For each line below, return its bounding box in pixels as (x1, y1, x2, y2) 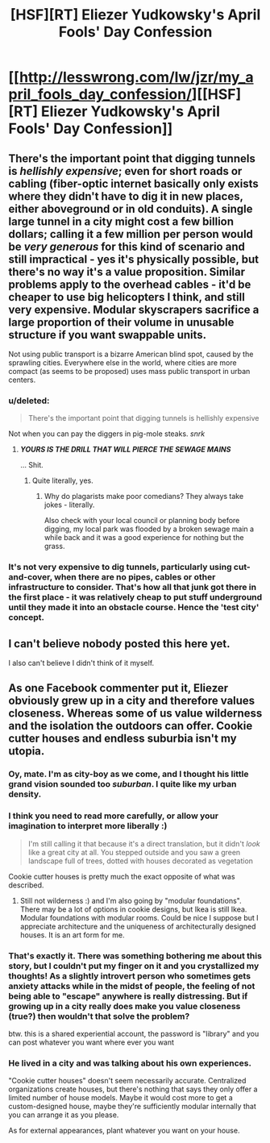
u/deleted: (8, 395, 50, 406)
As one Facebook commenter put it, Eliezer (8, 681, 229, 695)
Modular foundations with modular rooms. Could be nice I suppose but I (19, 912, 260, 922)
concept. (8, 612, 44, 623)
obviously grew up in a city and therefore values (8, 694, 255, 708)
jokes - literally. (44, 500, 95, 509)
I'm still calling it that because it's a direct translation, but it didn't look (27, 838, 260, 848)
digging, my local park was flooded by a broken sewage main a (44, 524, 255, 534)
